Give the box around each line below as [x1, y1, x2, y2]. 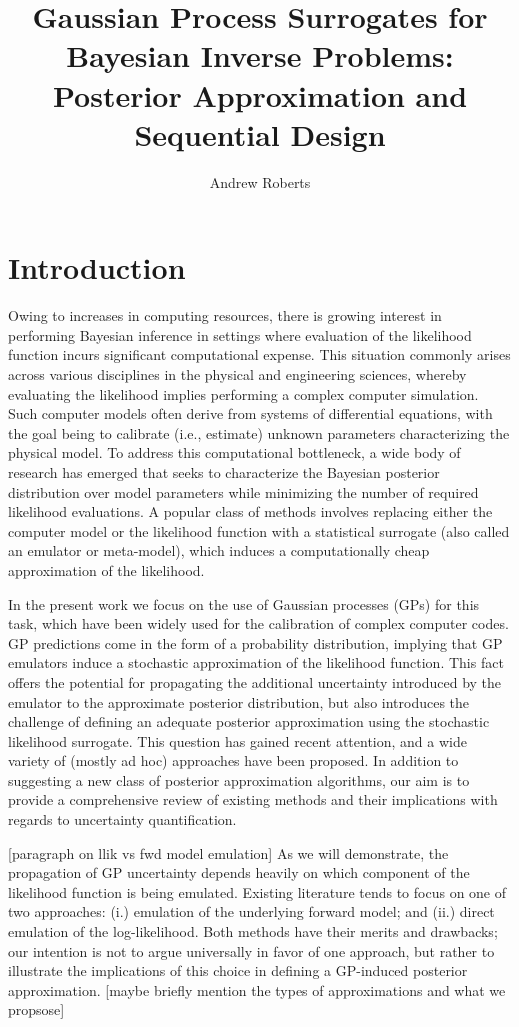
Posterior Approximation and [52, 74, 468, 115]
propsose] [8, 999, 65, 1020]
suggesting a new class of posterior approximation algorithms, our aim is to [8, 769, 470, 790]
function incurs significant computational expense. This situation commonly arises [8, 344, 511, 365]
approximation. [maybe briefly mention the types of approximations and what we [8, 979, 506, 1000]
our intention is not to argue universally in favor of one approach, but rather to [8, 940, 495, 961]
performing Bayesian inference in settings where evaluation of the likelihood [8, 324, 472, 345]
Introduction [8, 247, 186, 288]
